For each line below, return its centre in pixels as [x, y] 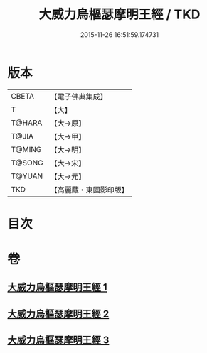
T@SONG [27, 163]
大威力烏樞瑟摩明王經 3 [58, 341]
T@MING [26, 149]
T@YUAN [27, 176]
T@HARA [27, 123]
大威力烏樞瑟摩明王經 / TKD [120, 15]
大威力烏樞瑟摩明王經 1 [58, 287]
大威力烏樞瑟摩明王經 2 [58, 314]
